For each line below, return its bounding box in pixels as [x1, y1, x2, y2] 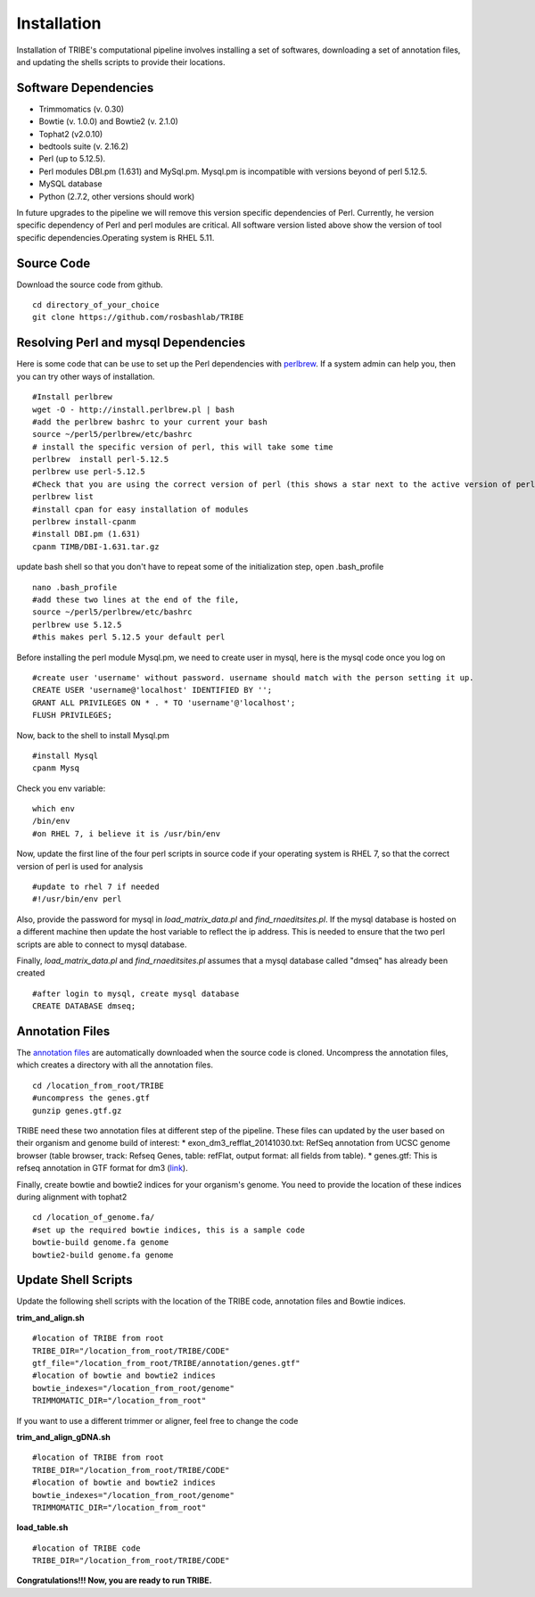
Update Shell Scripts [16, 1272, 133, 1288]
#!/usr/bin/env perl [32, 894, 122, 904]
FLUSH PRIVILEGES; [32, 710, 113, 720]
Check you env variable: [16, 783, 106, 794]
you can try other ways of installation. [16, 371, 155, 382]
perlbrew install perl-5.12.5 [32, 455, 169, 465]
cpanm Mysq [32, 763, 80, 773]
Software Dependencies [16, 80, 154, 95]
